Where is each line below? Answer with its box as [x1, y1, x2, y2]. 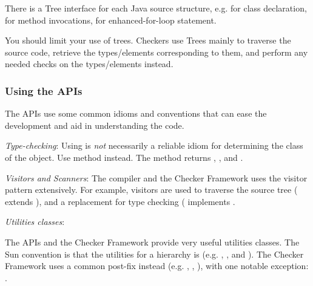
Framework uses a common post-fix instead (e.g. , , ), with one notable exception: [5, 259, 309, 272]
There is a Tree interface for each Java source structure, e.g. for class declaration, [5, 2, 307, 14]
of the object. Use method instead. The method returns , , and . [5, 151, 243, 163]
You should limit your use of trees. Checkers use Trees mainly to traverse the [5, 34, 291, 47]
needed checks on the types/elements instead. [5, 57, 173, 70]
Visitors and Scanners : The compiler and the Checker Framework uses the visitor [5, 171, 308, 184]
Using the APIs [5, 83, 82, 98]
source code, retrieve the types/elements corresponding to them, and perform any [5, 45, 308, 58]
